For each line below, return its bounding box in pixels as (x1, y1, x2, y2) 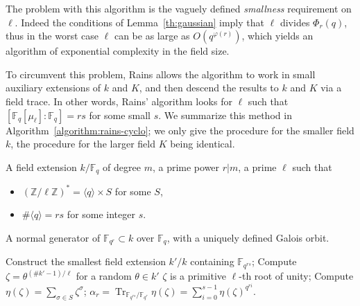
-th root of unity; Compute (239, 269, 354, 283)
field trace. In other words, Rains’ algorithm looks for (6, 93, 232, 108)
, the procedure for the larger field (10, 136, 155, 151)
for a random (76, 269, 132, 283)
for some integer (67, 207, 135, 222)
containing (190, 254, 234, 269)
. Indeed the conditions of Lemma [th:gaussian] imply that (15, 15, 264, 29)
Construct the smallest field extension (6, 254, 166, 269)
